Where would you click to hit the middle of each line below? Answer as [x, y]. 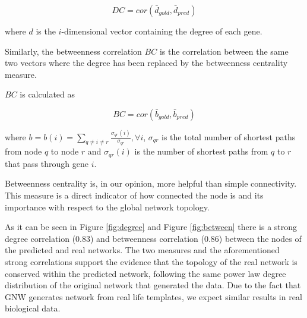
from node [23, 151]
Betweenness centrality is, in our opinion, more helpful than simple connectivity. [151, 183]
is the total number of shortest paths [229, 136]
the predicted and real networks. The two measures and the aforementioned [142, 250]
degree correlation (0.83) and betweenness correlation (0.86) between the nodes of [153, 238]
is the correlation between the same [224, 51]
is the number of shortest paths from [201, 151]
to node [65, 151]
